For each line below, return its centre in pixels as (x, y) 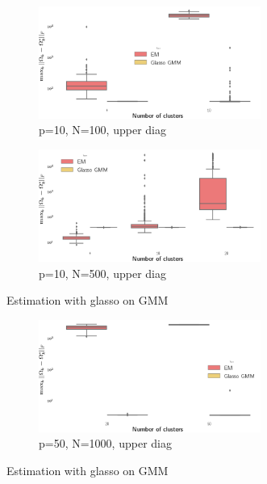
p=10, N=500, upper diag (102, 273)
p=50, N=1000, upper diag (105, 443)
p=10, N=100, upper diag (102, 130)
